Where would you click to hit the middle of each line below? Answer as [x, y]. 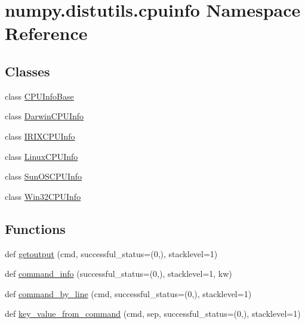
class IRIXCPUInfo [40, 136]
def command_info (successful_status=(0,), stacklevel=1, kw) [118, 274]
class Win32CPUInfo [43, 196]
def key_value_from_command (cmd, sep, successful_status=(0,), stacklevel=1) [153, 314]
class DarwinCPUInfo [44, 116]
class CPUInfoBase [39, 96]
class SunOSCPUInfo [44, 176]
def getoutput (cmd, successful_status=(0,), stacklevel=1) [111, 253]
